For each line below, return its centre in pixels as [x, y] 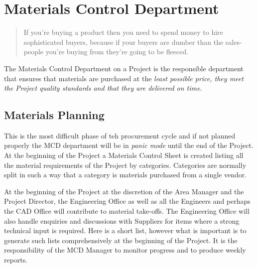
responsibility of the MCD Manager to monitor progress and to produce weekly [125, 250]
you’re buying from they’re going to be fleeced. [117, 52]
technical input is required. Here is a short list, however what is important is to [125, 230]
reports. [16, 260]
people [34, 52]
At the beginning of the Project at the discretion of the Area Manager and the [124, 191]
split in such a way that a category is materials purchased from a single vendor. [126, 175]
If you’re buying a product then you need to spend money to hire [123, 32]
